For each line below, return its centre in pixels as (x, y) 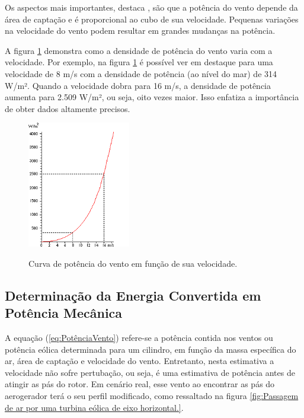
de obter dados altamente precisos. (68, 108)
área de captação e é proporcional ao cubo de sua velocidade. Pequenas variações (152, 19)
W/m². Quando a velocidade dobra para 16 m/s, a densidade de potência (138, 85)
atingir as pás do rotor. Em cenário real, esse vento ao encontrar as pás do (140, 384)
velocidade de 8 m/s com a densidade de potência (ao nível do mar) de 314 (141, 73)
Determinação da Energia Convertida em (133, 295)
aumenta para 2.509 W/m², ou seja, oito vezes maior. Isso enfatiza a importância (152, 97)
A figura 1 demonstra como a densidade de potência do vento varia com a (139, 50)
